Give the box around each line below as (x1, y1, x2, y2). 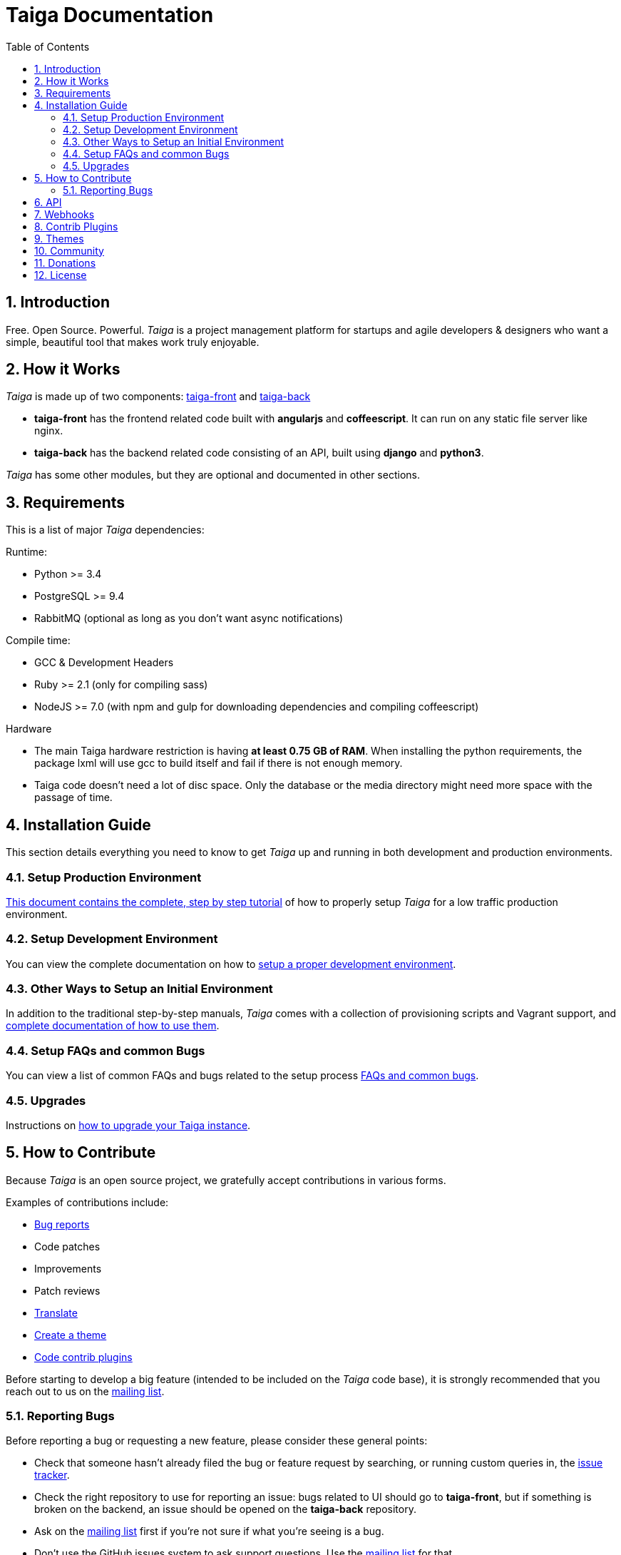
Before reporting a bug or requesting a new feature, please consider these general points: (6, 1434, 428, 1447)
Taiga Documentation (6, 3, 214, 27)
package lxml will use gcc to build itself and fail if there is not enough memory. (34, 757, 403, 770)
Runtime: (6, 546, 47, 559)
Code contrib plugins (34, 1350, 133, 1363)
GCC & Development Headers (34, 656, 174, 669)
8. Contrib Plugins (34, 220, 118, 233)
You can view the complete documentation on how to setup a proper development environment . (6, 957, 456, 970)
